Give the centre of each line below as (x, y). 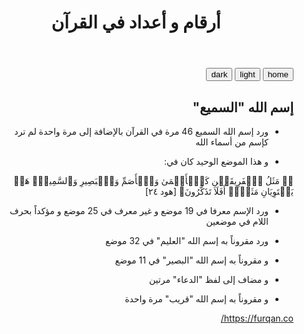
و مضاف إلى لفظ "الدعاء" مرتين (208, 279)
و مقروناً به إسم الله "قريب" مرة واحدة (196, 299)
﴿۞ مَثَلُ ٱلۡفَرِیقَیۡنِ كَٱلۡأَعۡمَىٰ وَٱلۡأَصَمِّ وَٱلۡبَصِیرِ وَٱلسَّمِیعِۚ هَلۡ (153, 180)
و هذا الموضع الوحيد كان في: (216, 161)
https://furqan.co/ (257, 318)
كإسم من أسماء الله (232, 142)
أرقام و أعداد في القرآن (136, 22)
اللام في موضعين (237, 221)
